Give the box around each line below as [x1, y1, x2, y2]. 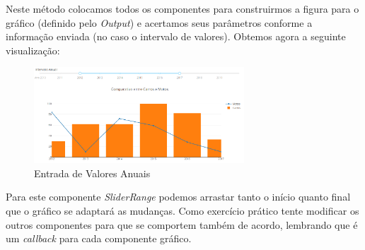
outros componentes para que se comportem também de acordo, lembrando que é [6, 217, 358, 232]
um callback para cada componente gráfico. [6, 231, 192, 246]
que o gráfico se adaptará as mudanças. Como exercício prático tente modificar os [6, 203, 359, 218]
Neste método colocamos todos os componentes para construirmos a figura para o [6, 1, 359, 16]
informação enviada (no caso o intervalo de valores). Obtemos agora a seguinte [6, 29, 346, 44]
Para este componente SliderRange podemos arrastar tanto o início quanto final [6, 189, 351, 204]
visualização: [6, 42, 60, 57]
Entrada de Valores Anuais [34, 165, 151, 180]
